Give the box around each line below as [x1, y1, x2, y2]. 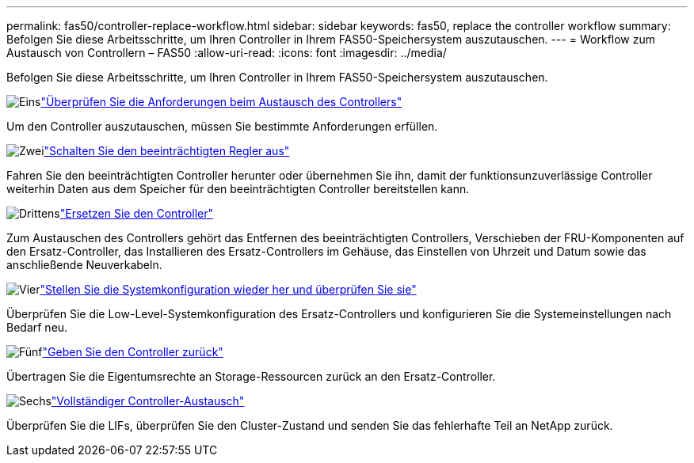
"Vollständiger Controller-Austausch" [51, 394, 245, 408]
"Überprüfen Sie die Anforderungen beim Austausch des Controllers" [40, 95, 402, 108]
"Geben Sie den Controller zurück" [42, 345, 223, 359]
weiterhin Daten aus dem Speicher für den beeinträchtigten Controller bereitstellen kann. [6, 182, 470, 195]
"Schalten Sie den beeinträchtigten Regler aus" [44, 144, 290, 157]
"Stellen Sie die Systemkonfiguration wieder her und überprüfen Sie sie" [40, 283, 417, 296]
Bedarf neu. [6, 321, 68, 334]
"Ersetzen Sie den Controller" [59, 207, 214, 220]
